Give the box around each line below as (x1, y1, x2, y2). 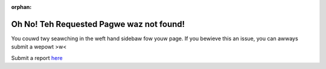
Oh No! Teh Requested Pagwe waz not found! (11, 19, 185, 29)
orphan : (11, 4, 32, 10)
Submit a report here (11, 54, 63, 61)
